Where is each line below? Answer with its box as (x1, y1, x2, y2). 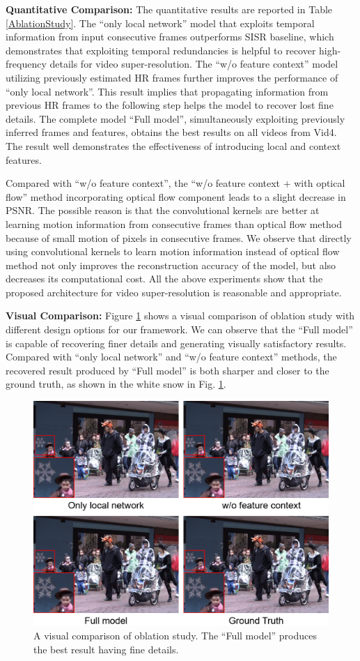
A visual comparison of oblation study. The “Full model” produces (33, 628, 318, 643)
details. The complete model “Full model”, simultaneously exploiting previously (6, 111, 345, 126)
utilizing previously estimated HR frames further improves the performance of (6, 70, 338, 84)
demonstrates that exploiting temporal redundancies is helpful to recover (6, 43, 316, 57)
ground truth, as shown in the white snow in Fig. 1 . (6, 377, 226, 391)
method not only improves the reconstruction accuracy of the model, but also (6, 257, 336, 272)
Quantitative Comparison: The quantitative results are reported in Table (6, 2, 333, 16)
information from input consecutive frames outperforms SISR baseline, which (6, 29, 334, 44)
